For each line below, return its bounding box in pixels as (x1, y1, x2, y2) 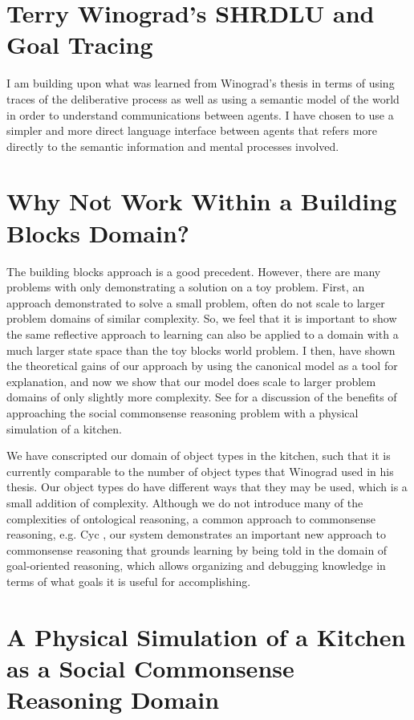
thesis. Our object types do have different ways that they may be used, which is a (6, 478, 408, 495)
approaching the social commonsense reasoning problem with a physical (6, 404, 359, 421)
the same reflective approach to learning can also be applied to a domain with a (6, 325, 399, 342)
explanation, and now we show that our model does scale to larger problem (6, 372, 376, 389)
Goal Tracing (6, 28, 153, 61)
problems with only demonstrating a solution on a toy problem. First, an (6, 279, 365, 295)
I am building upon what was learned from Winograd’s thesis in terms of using (6, 75, 395, 92)
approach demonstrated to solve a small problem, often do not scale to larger (6, 294, 385, 311)
